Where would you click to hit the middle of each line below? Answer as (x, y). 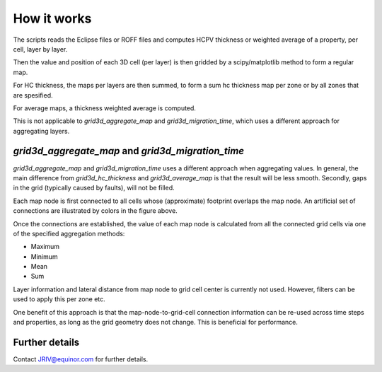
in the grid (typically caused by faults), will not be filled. (94, 188)
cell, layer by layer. (40, 49)
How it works (52, 18)
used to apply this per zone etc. (59, 299)
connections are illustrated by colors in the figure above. (95, 211)
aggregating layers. (41, 131)
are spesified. (33, 95)
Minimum (44, 256)
